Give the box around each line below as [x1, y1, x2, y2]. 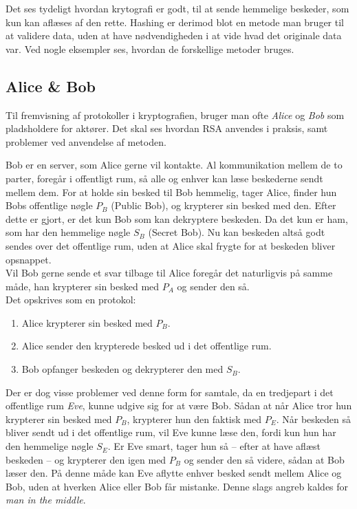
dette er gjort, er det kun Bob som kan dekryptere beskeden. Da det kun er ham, [6, 211, 348, 226]
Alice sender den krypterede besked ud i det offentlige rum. [21, 338, 272, 353]
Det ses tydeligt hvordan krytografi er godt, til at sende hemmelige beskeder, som [6, 1, 349, 15]
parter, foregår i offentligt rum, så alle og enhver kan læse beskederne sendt [6, 171, 323, 185]
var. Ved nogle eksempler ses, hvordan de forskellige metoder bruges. [6, 41, 294, 56]
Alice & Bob [6, 75, 96, 96]
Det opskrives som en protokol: [6, 292, 136, 307]
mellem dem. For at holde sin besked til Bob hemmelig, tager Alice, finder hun [6, 184, 337, 199]
